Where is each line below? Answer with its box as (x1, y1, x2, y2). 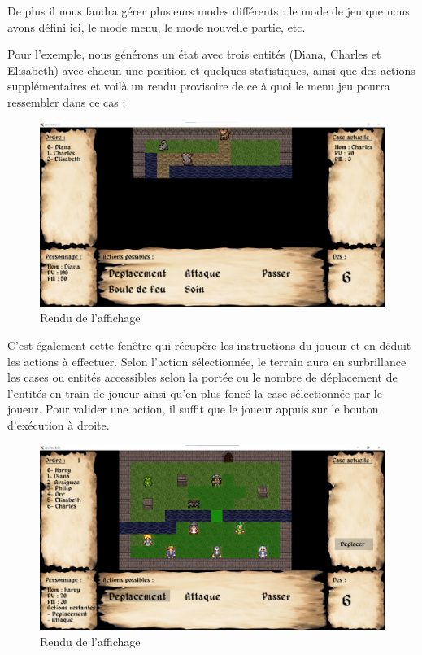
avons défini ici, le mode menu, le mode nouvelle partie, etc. (7, 18, 306, 35)
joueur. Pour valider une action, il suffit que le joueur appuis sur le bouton (7, 400, 379, 417)
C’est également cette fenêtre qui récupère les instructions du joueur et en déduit (7, 337, 411, 354)
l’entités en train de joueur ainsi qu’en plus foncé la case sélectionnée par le (7, 384, 382, 401)
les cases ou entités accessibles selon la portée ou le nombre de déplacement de (7, 369, 398, 386)
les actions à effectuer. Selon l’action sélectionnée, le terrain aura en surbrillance (7, 352, 407, 369)
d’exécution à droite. (7, 417, 110, 434)
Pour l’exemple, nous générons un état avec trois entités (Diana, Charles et (7, 46, 381, 63)
